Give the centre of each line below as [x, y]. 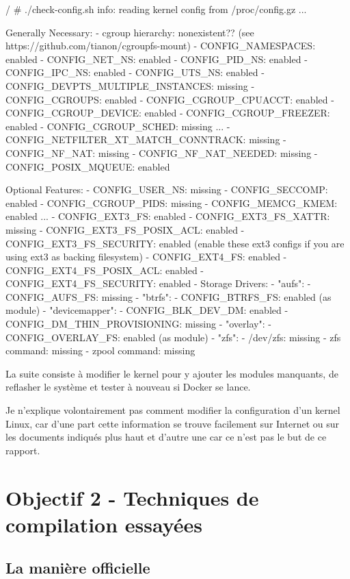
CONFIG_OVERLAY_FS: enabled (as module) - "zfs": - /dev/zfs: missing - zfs [173, 337]
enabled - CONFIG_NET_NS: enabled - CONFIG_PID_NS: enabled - [157, 59]
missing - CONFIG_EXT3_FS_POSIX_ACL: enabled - [125, 229]
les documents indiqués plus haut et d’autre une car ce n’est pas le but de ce [166, 437]
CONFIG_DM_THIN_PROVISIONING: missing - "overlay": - [138, 324]
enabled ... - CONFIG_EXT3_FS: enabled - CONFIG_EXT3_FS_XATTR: [168, 216]
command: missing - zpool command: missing [100, 350]
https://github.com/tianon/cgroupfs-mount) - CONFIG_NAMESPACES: [161, 46]
